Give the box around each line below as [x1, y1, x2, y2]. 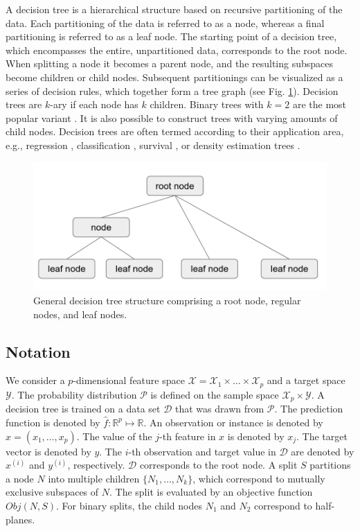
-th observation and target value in [128, 444, 276, 458]
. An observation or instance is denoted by [143, 415, 323, 429]
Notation [6, 340, 71, 362]
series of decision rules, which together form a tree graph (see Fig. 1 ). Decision [6, 83, 339, 98]
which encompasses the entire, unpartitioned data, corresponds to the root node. [6, 42, 348, 57]
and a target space [267, 373, 345, 388]
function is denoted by [6, 415, 100, 429]
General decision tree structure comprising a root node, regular [33, 293, 301, 308]
